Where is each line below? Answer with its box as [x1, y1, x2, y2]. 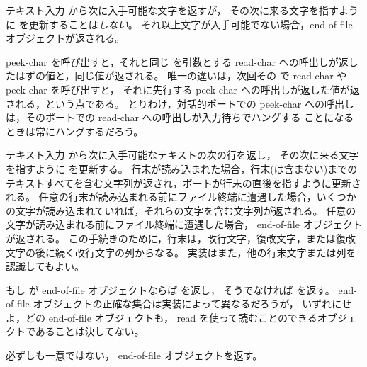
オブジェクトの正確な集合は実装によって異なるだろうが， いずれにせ [33, 296, 352, 311]
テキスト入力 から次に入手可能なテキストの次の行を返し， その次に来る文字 [6, 147, 359, 162]
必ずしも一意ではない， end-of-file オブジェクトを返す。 [6, 348, 263, 363]
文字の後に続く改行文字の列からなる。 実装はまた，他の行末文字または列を [6, 244, 356, 259]
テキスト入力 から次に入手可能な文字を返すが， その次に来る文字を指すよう [6, 3, 359, 17]
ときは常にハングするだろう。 [6, 123, 144, 138]
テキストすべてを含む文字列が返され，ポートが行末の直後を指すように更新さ [6, 175, 361, 190]
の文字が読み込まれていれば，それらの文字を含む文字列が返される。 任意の [6, 203, 356, 218]
